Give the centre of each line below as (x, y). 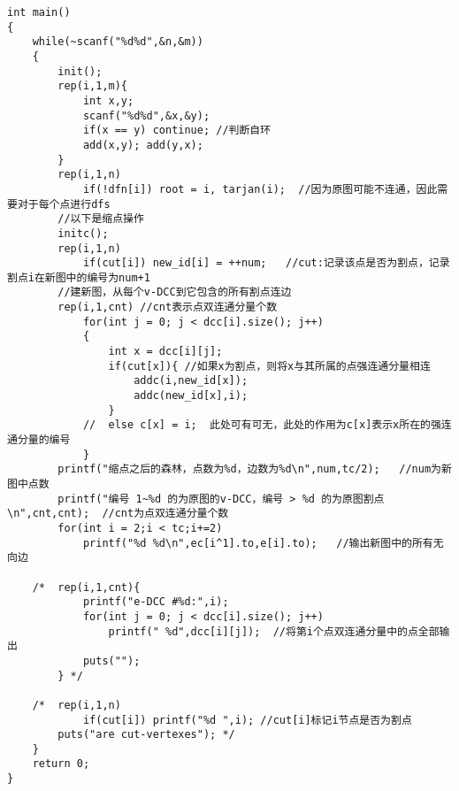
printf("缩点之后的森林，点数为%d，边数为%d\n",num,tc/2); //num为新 (255, 469)
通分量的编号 (39, 440)
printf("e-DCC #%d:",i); (156, 602)
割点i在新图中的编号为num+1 (79, 277)
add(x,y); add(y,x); (143, 145)
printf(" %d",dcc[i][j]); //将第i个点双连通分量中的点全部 (274, 631)
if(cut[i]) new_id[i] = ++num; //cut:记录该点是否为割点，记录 (266, 263)
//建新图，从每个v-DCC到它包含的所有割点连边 (175, 292)
